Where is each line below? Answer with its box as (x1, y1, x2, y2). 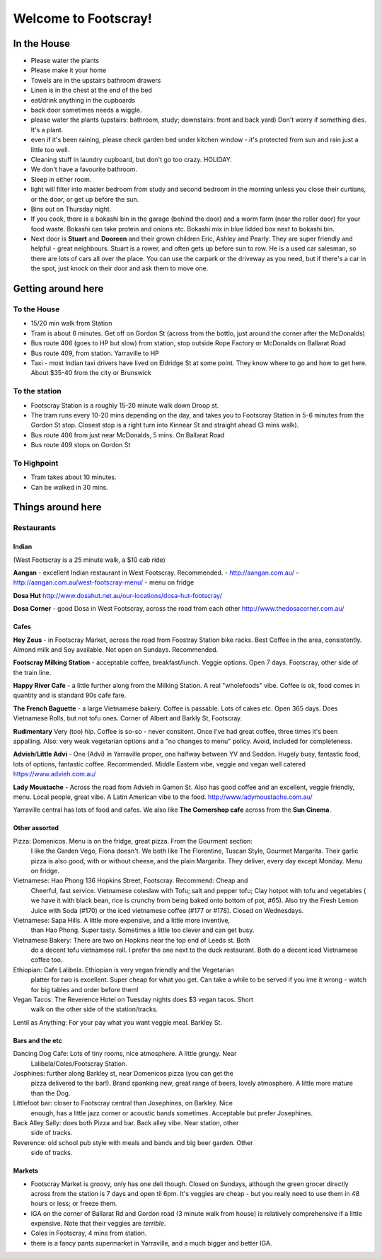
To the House (13, 304, 60, 314)
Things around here (13, 501, 102, 513)
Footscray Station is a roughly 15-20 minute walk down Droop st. (30, 401, 219, 410)
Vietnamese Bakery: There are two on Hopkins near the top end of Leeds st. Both (13, 936, 250, 944)
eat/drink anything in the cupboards (30, 96, 136, 104)
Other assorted (13, 824, 59, 832)
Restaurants (13, 523, 57, 533)
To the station (13, 386, 62, 396)
